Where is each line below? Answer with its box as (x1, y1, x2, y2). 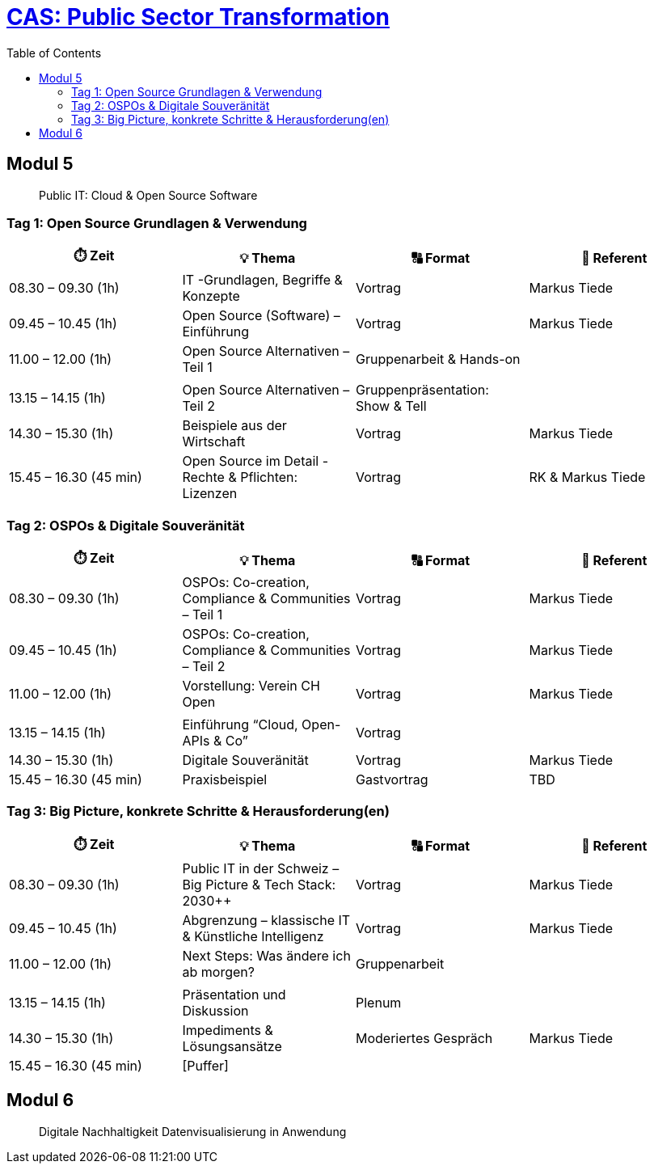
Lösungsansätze (182, 1037, 282, 1054)
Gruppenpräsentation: (356, 382, 489, 399)
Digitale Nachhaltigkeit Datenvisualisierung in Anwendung (39, 1124, 347, 1138)
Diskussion (182, 1002, 249, 1019)
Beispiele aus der (182, 417, 287, 434)
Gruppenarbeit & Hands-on (356, 351, 521, 368)
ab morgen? (182, 963, 255, 980)
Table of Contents (6, 45, 102, 60)
